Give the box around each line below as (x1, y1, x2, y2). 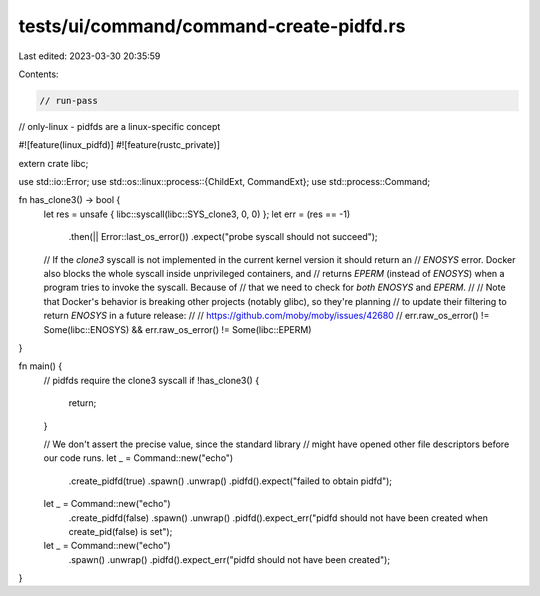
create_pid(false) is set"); (68, 525, 173, 537)
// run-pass (39, 95, 99, 106)
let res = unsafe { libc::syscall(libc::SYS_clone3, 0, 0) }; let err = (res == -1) (43, 208, 351, 220)
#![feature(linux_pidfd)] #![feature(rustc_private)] (18, 139, 220, 151)
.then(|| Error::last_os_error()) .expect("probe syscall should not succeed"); (68, 231, 379, 243)
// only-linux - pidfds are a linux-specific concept (18, 120, 221, 132)
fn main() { (18, 360, 63, 372)
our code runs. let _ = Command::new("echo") (43, 452, 234, 464)
